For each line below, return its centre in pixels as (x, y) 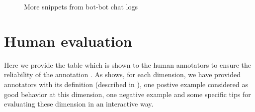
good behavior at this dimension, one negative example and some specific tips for (127, 94)
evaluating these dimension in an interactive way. (79, 104)
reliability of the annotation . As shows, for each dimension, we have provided (123, 74)
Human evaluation (68, 41)
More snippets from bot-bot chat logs (81, 6)
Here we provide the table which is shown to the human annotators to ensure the (128, 64)
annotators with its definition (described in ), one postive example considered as (126, 84)
